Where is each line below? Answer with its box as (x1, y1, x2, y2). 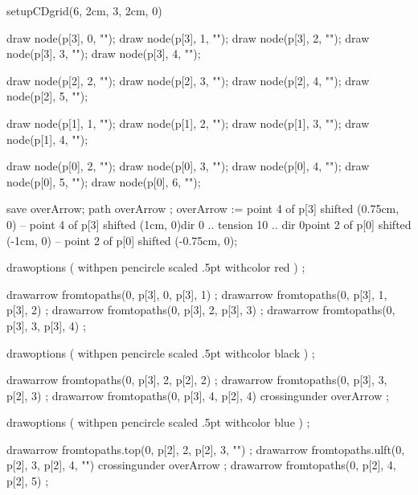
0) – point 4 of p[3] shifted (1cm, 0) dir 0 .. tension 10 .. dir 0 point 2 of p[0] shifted (6, 215, 412, 232)
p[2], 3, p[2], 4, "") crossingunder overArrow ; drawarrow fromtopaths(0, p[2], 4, (6, 456, 396, 473)
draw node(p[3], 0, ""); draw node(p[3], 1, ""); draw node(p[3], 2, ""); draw (6, 29, 370, 46)
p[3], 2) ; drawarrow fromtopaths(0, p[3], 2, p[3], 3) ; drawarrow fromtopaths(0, (6, 301, 395, 318)
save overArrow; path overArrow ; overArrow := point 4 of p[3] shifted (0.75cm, (6, 200, 400, 217)
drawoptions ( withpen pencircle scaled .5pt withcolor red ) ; (6, 259, 305, 276)
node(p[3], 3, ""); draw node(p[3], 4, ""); (6, 45, 201, 62)
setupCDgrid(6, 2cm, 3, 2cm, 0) (6, 2, 162, 18)
